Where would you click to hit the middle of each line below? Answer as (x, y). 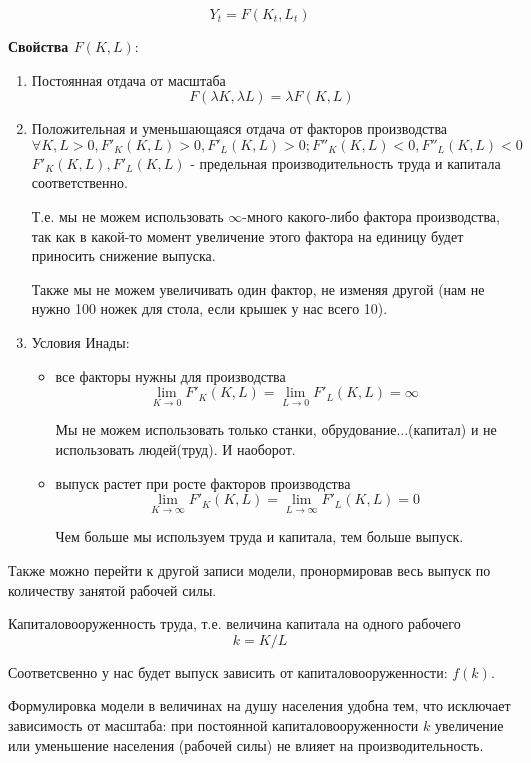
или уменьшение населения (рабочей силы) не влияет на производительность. (246, 744)
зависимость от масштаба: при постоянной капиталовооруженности (213, 724)
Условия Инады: (80, 341)
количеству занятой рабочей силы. (112, 589)
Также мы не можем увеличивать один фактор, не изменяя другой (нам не (258, 288)
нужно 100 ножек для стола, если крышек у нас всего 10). (209, 308)
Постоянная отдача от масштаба (128, 79)
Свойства (38, 46)
